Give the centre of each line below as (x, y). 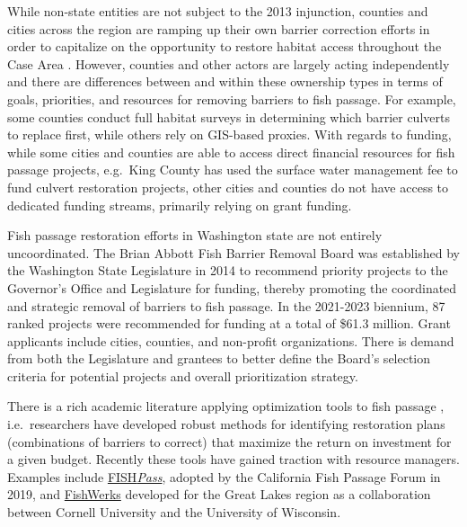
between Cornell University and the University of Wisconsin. (174, 512)
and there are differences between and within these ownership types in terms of (225, 81)
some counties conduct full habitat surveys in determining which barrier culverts (229, 116)
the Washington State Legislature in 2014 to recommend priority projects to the (228, 270)
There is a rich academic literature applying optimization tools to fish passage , (226, 406)
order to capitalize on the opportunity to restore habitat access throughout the (225, 46)
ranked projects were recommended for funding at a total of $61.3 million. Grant (229, 323)
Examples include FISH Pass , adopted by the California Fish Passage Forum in (224, 476)
